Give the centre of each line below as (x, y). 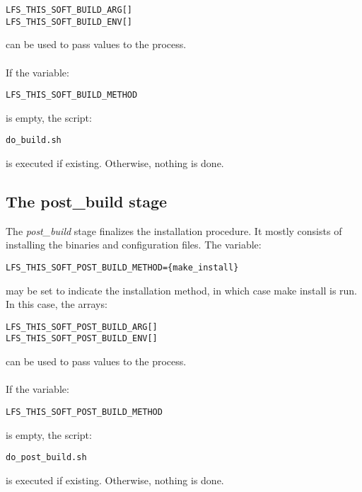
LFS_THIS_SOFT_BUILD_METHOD (72, 95)
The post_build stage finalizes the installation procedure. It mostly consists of (174, 230)
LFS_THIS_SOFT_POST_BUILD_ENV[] (82, 339)
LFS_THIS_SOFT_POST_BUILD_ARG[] (82, 327)
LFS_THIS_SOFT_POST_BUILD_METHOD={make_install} (122, 267)
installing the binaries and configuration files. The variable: (134, 245)
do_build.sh (34, 141)
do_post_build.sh (46, 458)
